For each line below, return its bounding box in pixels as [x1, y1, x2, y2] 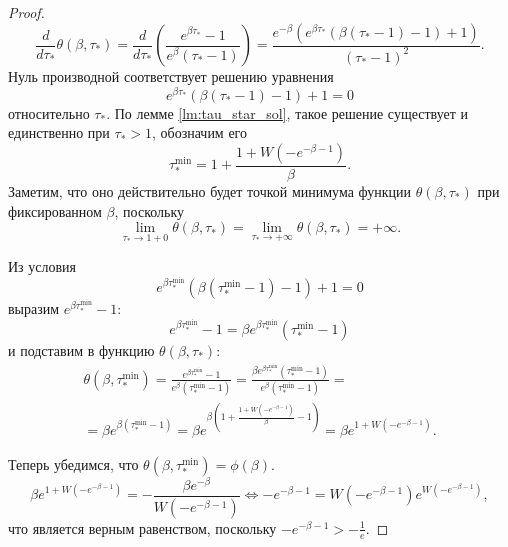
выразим [8, 298, 60, 319]
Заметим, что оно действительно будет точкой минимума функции [8, 180, 412, 201]
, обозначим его [151, 122, 247, 143]
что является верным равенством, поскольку [8, 517, 277, 538]
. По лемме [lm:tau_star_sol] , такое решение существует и [106, 102, 469, 123]
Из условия [8, 256, 77, 277]
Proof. [8, 2, 45, 22]
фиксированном [8, 200, 102, 221]
